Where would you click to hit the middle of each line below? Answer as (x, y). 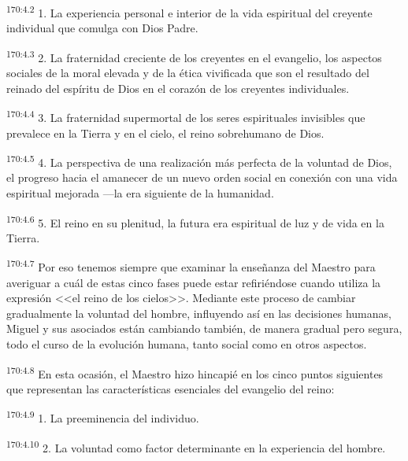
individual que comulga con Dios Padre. (102, 28)
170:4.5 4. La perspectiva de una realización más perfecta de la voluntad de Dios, (199, 161)
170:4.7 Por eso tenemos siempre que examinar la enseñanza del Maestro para (191, 266)
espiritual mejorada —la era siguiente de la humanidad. (140, 192)
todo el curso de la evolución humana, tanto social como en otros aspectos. (187, 344)
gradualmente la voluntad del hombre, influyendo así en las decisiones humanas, (199, 313)
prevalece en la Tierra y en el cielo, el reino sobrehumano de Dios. (165, 133)
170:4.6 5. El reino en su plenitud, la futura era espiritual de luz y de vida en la (195, 221)
